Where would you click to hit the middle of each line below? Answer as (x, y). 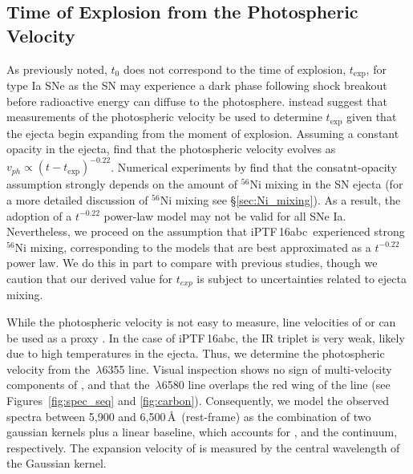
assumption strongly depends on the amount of (122, 184)
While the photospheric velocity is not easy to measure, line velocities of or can (201, 321)
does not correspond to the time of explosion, (235, 69)
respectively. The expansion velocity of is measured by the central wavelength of (203, 447)
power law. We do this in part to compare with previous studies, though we (192, 263)
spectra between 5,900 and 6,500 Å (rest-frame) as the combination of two (189, 416)
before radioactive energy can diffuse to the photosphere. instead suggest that (197, 101)
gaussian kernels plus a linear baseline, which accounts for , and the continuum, (202, 432)
